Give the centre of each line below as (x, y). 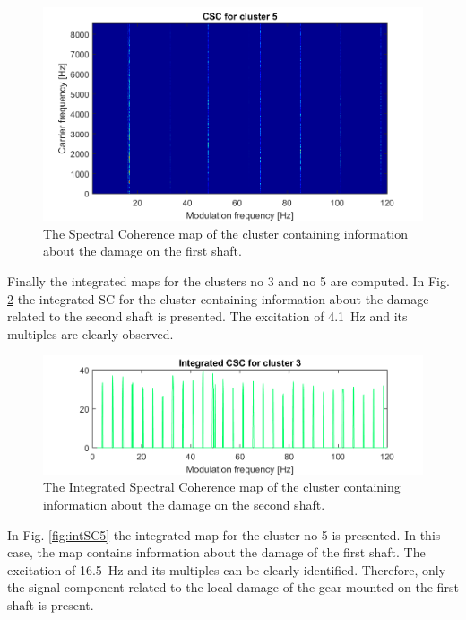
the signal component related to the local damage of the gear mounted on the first (233, 587)
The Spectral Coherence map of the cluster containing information (226, 233)
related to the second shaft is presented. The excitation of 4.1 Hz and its (207, 316)
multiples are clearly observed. (91, 333)
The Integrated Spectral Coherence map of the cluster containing (222, 487)
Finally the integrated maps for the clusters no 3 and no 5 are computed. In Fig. (229, 281)
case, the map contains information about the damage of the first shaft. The (216, 552)
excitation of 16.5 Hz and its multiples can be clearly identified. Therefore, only (227, 569)
